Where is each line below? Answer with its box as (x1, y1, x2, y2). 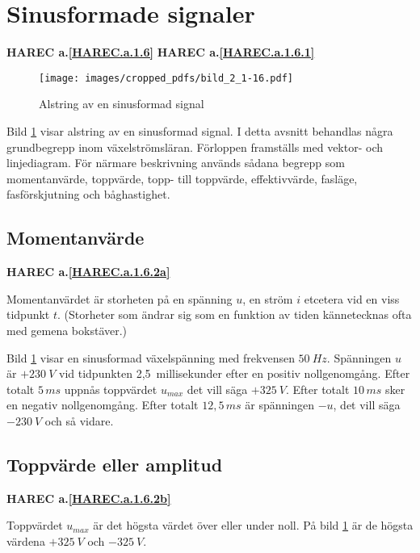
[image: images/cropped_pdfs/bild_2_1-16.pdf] (39, 72, 293, 84)
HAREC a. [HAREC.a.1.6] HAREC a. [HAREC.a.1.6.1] (6, 44, 315, 61)
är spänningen (245, 396, 314, 413)
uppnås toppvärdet (64, 380, 157, 397)
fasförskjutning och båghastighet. (6, 186, 170, 203)
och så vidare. (44, 412, 114, 429)
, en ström (242, 290, 293, 307)
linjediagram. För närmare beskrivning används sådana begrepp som (6, 154, 345, 171)
